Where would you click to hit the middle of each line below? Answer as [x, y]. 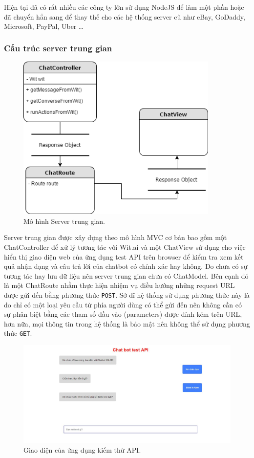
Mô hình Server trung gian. [64, 221]
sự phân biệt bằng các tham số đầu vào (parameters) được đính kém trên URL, [123, 314]
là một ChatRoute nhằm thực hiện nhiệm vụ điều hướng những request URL [119, 285]
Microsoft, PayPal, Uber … [44, 26]
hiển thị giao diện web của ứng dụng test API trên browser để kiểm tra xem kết [124, 256]
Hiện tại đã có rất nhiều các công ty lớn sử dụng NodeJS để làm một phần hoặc [124, 7]
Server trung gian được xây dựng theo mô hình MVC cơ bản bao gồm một [116, 237]
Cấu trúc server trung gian [58, 48]
